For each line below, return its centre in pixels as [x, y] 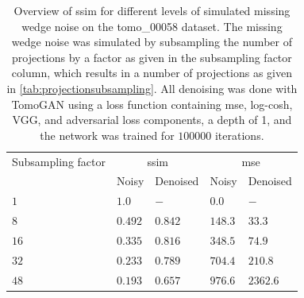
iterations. [239, 135]
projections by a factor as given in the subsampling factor [152, 57]
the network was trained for [107, 135]
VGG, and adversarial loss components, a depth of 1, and [152, 120]
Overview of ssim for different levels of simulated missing [152, 10]
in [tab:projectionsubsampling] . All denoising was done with [152, 88]
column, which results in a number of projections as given [152, 73]
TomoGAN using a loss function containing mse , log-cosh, [152, 104]
